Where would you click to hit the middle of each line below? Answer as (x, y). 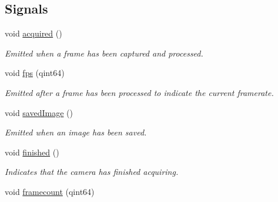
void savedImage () (39, 112)
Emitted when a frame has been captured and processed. (104, 53)
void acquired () (34, 33)
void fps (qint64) (35, 73)
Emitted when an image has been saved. (76, 132)
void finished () (32, 152)
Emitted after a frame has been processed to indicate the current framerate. (139, 92)
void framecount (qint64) (50, 191)
